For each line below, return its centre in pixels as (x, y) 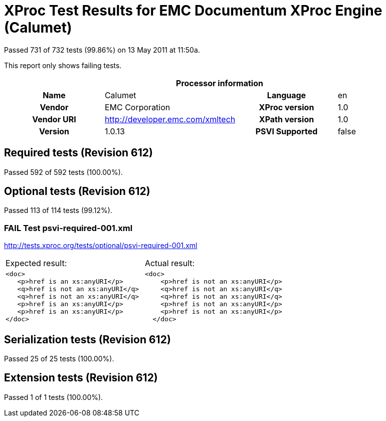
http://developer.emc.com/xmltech (170, 119)
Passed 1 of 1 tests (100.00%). (54, 397)
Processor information (220, 83)
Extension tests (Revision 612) (81, 378)
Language (286, 95)
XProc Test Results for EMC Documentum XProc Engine (193, 11)
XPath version (286, 119)
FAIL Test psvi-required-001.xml (68, 228)
